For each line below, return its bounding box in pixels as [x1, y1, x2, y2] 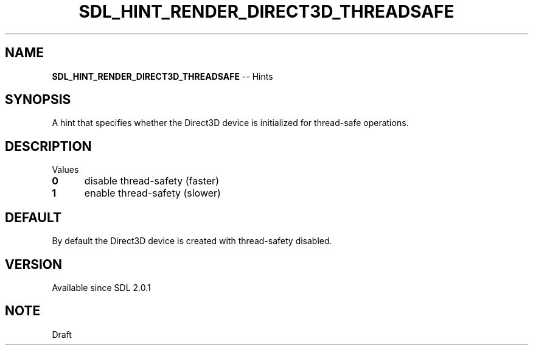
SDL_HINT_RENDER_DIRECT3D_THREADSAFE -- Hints [52, 71, 273, 82]
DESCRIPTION [5, 138, 92, 154]
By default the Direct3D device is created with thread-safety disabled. [52, 236, 332, 247]
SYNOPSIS [5, 92, 71, 108]
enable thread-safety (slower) [84, 187, 221, 200]
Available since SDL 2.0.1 [52, 282, 151, 293]
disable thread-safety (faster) [84, 175, 219, 187]
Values [52, 164, 79, 175]
